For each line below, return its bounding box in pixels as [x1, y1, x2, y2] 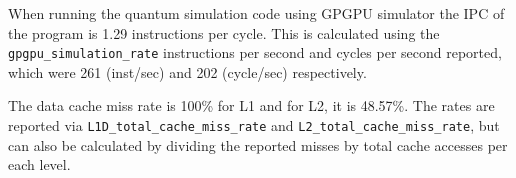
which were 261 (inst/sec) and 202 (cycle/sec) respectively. [8, 61, 367, 82]
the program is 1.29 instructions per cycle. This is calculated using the [8, 22, 440, 43]
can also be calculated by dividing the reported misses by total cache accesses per [8, 134, 508, 155]
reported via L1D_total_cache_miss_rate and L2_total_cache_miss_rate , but [8, 115, 500, 136]
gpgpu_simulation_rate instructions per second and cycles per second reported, [8, 42, 502, 63]
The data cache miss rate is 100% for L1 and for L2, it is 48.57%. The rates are [8, 95, 495, 116]
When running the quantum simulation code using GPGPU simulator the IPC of [8, 3, 505, 23]
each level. [8, 154, 71, 175]
